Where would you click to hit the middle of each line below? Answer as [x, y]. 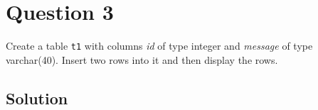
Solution [37, 98]
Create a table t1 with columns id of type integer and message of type [159, 46]
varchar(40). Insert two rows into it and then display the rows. [142, 59]
